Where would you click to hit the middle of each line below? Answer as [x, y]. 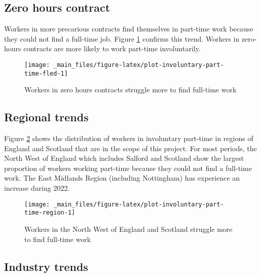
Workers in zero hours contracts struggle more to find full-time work [130, 90]
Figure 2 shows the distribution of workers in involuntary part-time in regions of [129, 138]
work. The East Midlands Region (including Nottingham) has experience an [122, 178]
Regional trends [46, 117]
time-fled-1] [46, 73]
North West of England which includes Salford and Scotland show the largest [124, 158]
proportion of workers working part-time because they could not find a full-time [128, 168]
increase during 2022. [37, 188]
